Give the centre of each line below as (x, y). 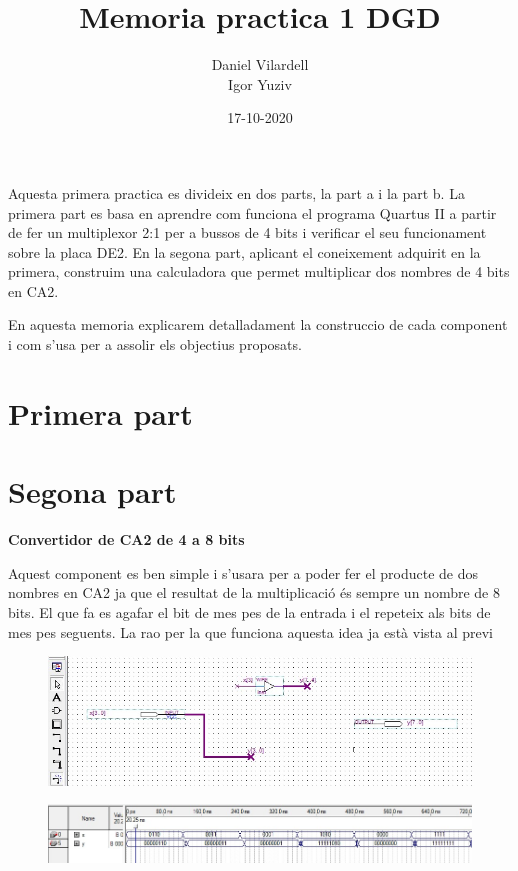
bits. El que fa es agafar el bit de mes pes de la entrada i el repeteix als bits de (249, 611)
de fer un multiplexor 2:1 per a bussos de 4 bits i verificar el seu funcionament (247, 232)
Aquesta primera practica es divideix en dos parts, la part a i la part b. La (236, 192)
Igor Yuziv (260, 83)
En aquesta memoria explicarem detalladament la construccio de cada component (258, 324)
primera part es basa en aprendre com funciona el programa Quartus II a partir (252, 212)
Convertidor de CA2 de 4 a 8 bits (126, 539)
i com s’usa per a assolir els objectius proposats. (155, 344)
